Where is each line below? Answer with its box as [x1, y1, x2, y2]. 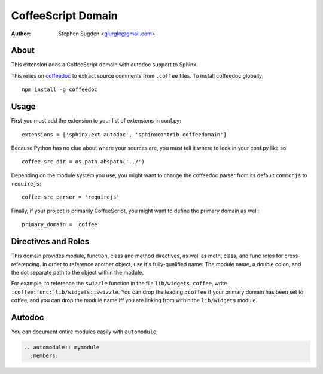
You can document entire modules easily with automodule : [11, 328, 158, 335]
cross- [284, 252, 301, 260]
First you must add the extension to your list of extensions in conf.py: [11, 117, 182, 124]
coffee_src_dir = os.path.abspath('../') [22, 159, 145, 165]
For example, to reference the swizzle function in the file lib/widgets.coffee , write [11, 280, 227, 287]
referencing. [11, 260, 41, 267]
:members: [30, 352, 59, 359]
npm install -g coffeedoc [22, 86, 98, 93]
